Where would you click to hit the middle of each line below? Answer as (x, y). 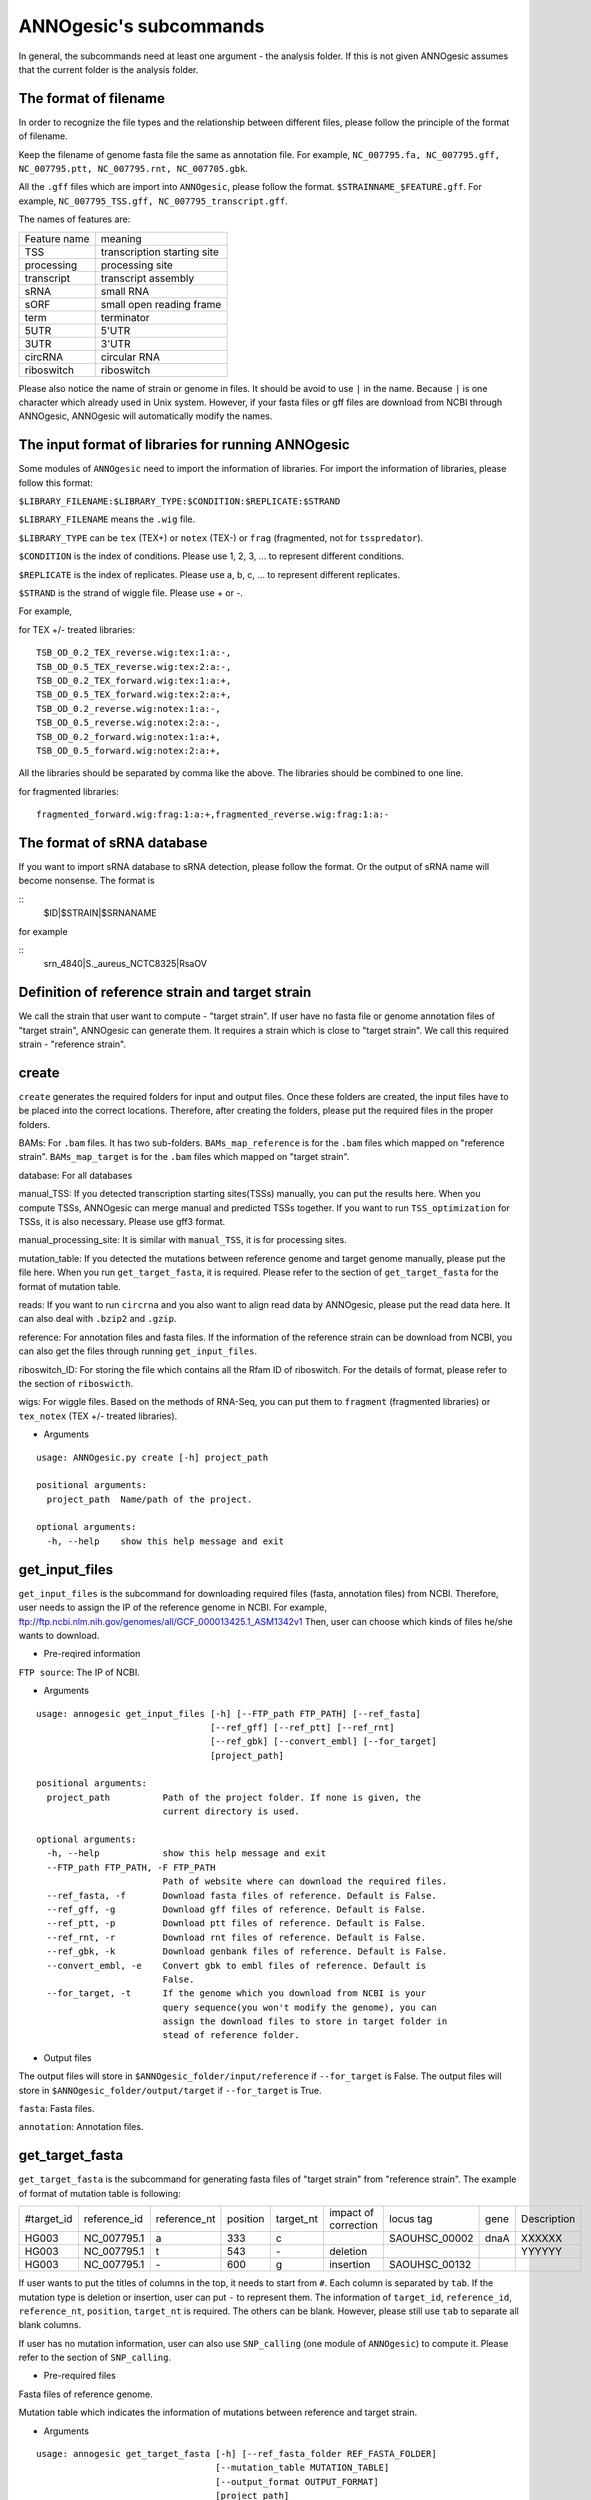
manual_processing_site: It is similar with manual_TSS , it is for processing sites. (182, 1240)
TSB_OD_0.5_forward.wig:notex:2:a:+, (129, 750)
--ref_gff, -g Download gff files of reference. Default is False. (236, 1909)
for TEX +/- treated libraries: (76, 629)
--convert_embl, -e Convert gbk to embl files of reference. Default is (236, 1965)
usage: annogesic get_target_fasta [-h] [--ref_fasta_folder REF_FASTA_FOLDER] (236, 2454)
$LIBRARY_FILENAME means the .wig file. (107, 519)
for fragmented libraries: (68, 791)
